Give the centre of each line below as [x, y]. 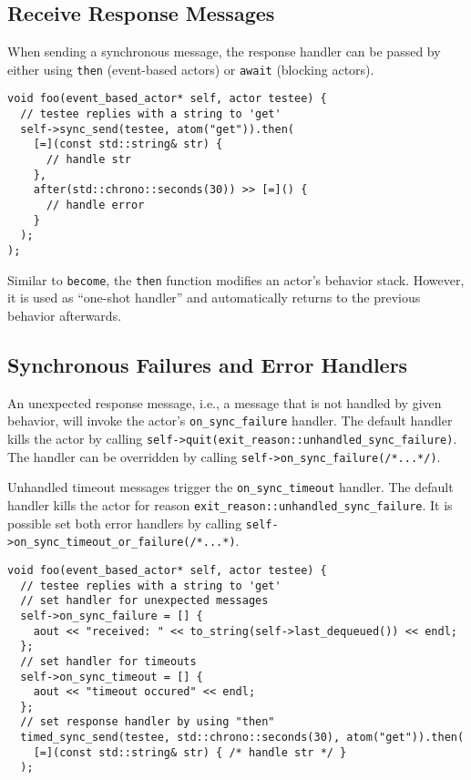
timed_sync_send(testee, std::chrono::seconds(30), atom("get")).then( [242, 738]
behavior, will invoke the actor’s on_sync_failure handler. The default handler [230, 421]
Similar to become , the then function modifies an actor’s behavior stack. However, [236, 279]
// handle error [95, 205]
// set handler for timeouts [108, 661]
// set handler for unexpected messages [144, 601]
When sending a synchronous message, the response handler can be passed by [224, 51]
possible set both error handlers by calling [125, 523]
